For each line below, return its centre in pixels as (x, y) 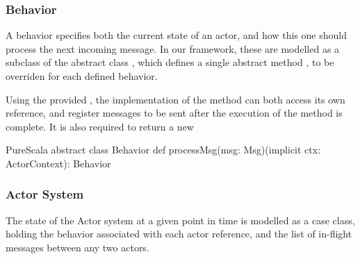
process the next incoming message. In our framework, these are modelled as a (173, 48)
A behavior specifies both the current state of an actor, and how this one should (176, 35)
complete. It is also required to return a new (100, 126)
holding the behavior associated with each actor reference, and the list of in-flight (179, 234)
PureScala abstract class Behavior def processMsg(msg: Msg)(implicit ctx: (163, 150)
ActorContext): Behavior (58, 163)
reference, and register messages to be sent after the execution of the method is (174, 113)
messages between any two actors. (77, 247)
